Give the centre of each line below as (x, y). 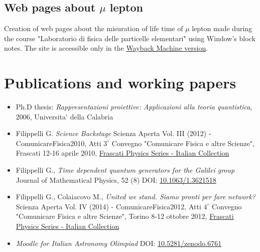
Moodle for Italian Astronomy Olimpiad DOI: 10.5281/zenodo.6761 (119, 243)
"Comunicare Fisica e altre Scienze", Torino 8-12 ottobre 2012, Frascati (125, 216)
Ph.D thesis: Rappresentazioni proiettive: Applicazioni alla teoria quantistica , (134, 107)
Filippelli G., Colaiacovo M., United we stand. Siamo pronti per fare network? (136, 197)
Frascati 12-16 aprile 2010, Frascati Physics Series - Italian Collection (122, 153)
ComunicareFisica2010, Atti (58, 143)
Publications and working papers (120, 83)
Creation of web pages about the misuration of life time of (94, 28)
